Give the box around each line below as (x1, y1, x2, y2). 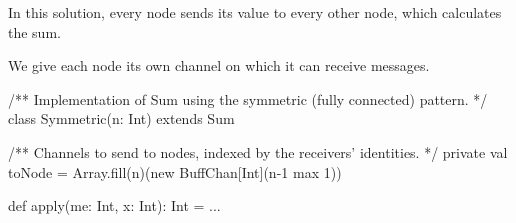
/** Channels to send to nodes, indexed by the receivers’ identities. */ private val (8, 141, 508, 162)
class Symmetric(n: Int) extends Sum (8, 108, 235, 129)
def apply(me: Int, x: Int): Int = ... (8, 195, 221, 216)
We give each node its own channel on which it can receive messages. (8, 55, 430, 76)
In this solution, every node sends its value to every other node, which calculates (8, 2, 502, 22)
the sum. (8, 21, 61, 42)
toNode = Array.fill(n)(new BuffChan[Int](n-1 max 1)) (8, 161, 342, 182)
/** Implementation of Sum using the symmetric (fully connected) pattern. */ (8, 88, 488, 109)
